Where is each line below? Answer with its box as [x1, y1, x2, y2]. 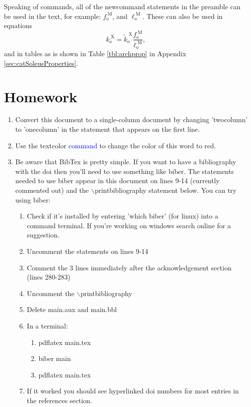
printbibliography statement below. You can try [94, 185, 236, 195]
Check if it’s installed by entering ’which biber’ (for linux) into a [27, 211, 219, 221]
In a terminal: [27, 320, 68, 330]
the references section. [27, 395, 92, 405]
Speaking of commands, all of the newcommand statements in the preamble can [4, 1, 241, 11]
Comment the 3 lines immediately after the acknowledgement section [27, 262, 232, 272]
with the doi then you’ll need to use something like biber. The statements [15, 166, 234, 176]
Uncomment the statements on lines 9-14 [27, 246, 148, 256]
